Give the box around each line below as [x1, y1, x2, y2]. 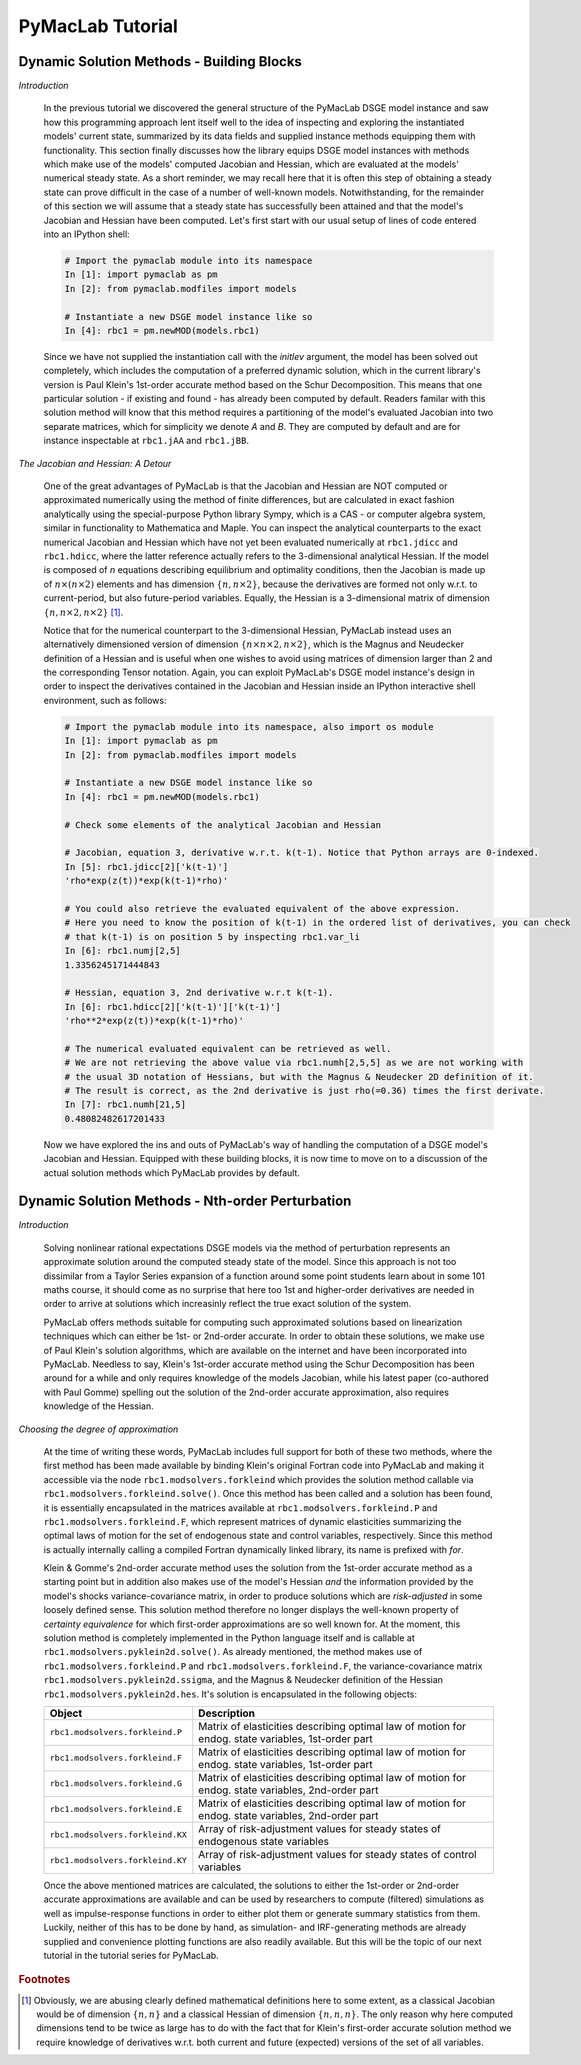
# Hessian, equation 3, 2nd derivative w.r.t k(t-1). [64, 987, 334, 999]
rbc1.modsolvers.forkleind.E [49, 1804, 183, 1815]
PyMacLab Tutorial [18, 15, 179, 37]
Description [198, 1706, 255, 1720]
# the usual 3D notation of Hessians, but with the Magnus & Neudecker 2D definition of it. [64, 1071, 534, 1082]
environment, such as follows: [43, 694, 167, 706]
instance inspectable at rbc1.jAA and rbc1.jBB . [43, 435, 250, 447]
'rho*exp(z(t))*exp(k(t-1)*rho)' [64, 875, 229, 887]
